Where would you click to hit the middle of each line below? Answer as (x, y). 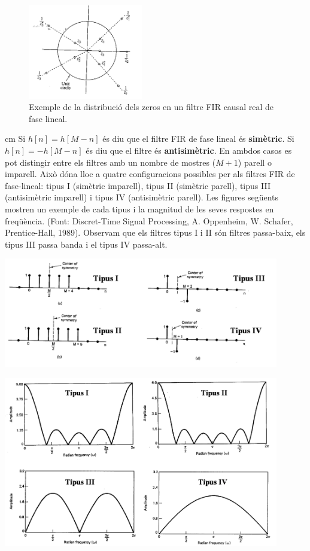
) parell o (255, 162)
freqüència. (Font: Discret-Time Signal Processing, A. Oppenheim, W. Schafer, (149, 220)
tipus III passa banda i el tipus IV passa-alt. (86, 244)
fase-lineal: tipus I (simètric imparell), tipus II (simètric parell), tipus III (138, 185)
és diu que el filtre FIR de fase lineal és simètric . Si (198, 138)
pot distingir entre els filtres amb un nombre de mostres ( (110, 162)
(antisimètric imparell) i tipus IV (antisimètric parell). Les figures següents (142, 197)
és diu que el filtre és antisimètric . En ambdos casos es (189, 150)
